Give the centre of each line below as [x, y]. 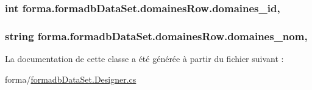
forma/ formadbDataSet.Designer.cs [71, 79]
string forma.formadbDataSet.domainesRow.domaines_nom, [156, 36]
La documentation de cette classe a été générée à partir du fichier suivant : [144, 59]
